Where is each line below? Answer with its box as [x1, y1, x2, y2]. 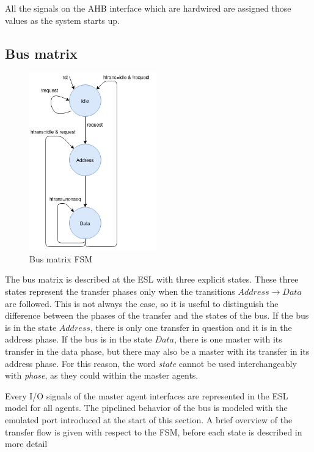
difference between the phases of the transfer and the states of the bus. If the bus [5, 309, 309, 322]
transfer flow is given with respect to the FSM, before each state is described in [5, 425, 302, 438]
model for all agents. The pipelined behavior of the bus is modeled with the [5, 401, 288, 414]
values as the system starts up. [5, 13, 120, 26]
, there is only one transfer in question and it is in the [90, 320, 292, 333]
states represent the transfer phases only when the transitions [5, 285, 235, 297]
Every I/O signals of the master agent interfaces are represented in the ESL [5, 389, 288, 402]
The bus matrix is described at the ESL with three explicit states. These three [5, 273, 299, 286]
